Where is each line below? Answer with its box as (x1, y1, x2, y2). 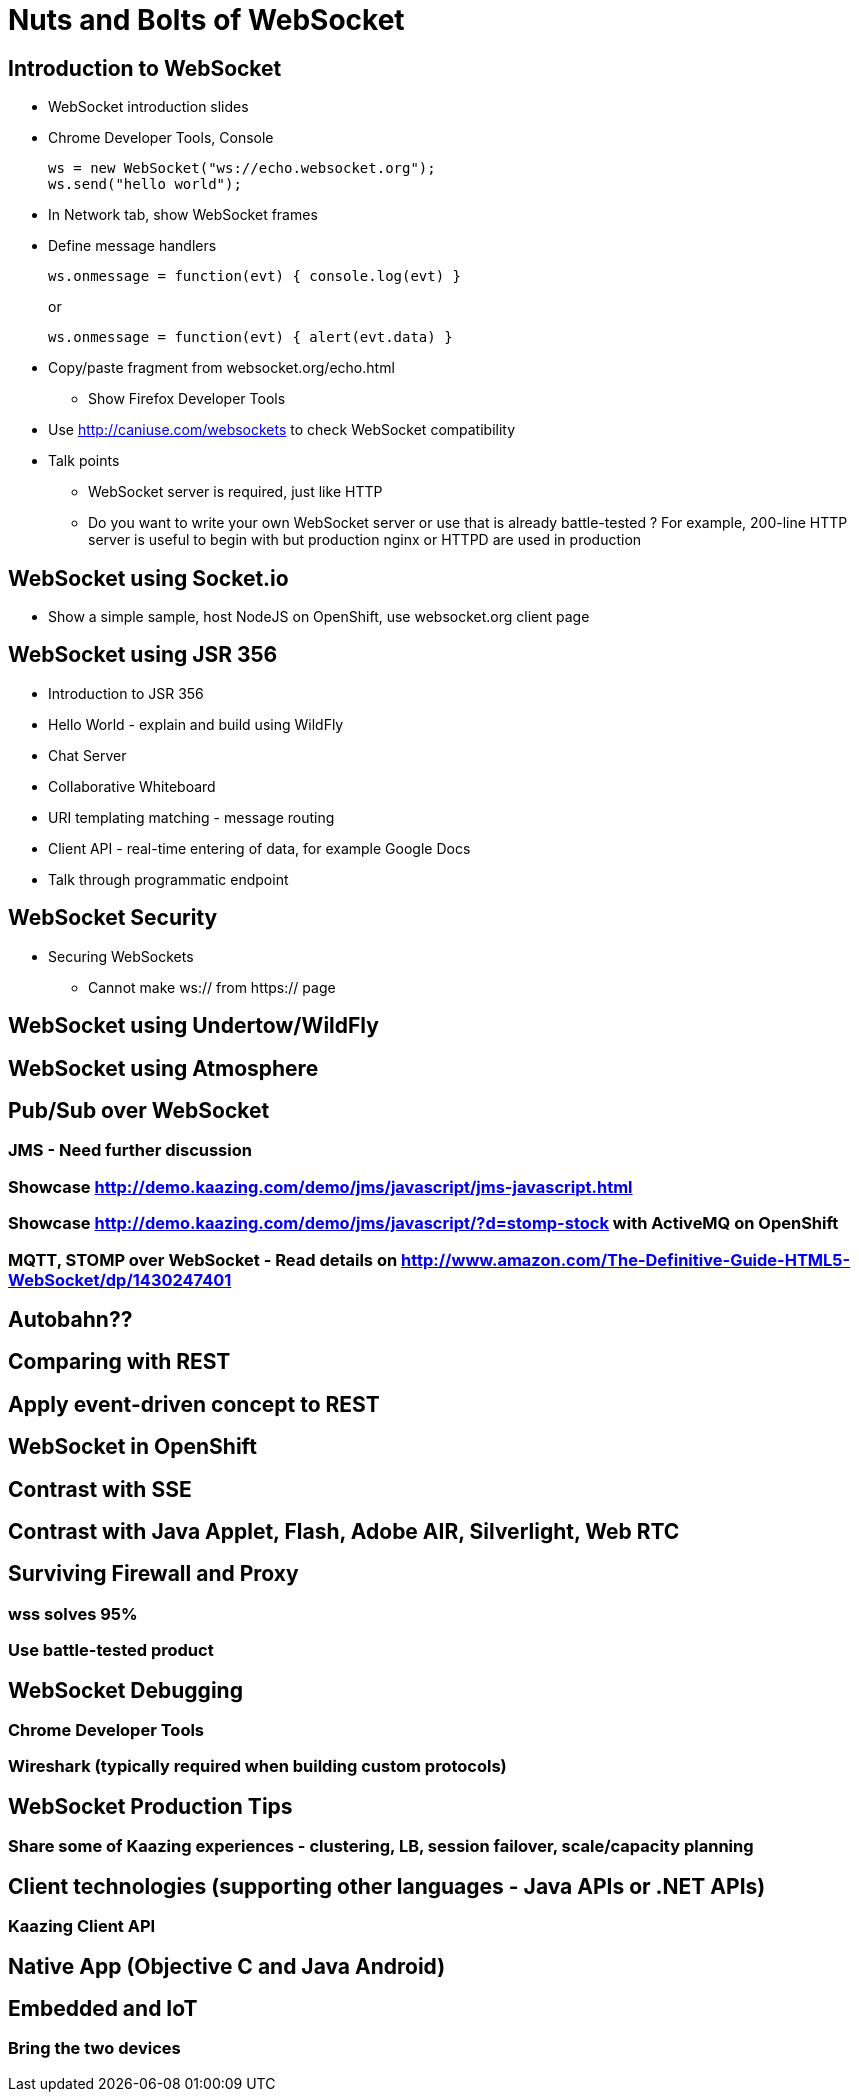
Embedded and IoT (8, 1996, 198, 2022)
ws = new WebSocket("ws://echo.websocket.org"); (48, 160, 436, 177)
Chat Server (48, 746, 127, 764)
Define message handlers (48, 237, 217, 255)
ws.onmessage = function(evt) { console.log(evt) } (48, 268, 462, 285)
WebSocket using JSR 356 (8, 642, 278, 668)
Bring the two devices (8, 2038, 181, 2059)
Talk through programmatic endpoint (48, 870, 289, 888)
